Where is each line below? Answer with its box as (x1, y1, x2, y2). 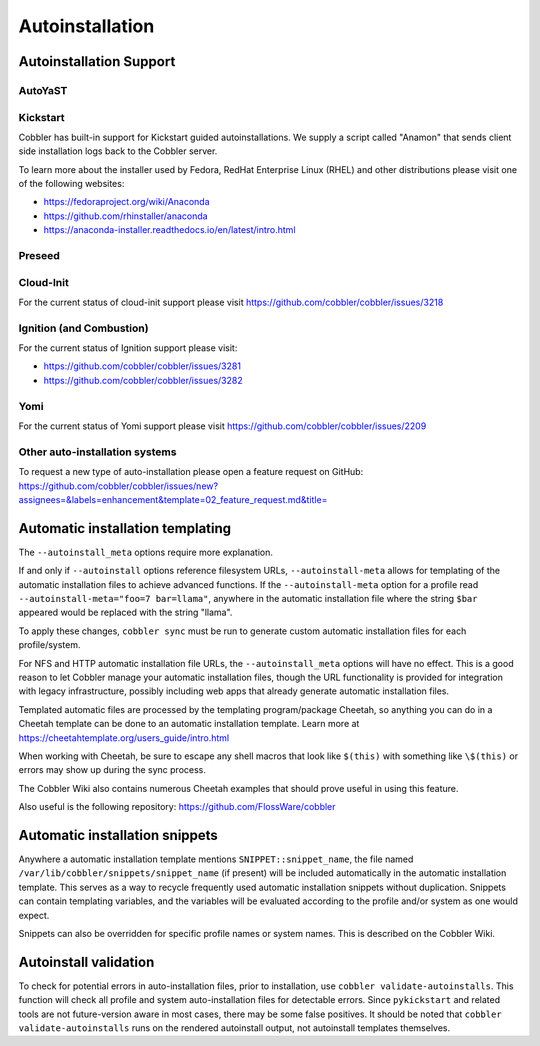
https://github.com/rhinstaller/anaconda (43, 210, 209, 222)
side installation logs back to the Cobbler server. (18, 145, 218, 157)
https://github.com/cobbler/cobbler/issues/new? (18, 480, 219, 492)
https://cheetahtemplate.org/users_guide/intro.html (18, 731, 230, 744)
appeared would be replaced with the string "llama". (18, 606, 233, 619)
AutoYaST (18, 83, 68, 97)
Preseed (18, 248, 60, 262)
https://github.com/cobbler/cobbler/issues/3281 (43, 360, 242, 372)
